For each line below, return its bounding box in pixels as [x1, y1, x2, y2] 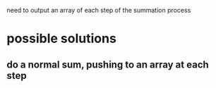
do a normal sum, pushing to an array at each [6, 58, 209, 70]
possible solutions [6, 31, 117, 46]
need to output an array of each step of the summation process [6, 6, 191, 14]
